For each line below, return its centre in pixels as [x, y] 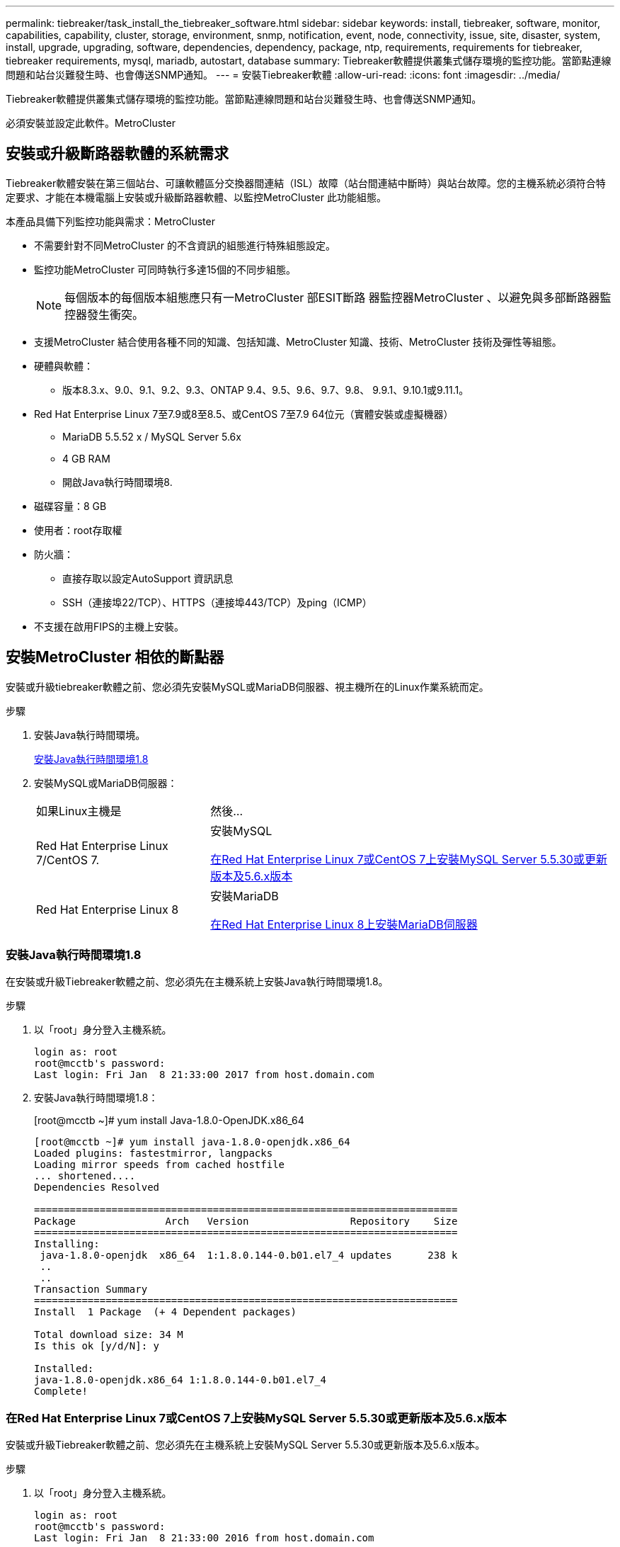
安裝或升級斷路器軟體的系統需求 [117, 154]
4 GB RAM [86, 458]
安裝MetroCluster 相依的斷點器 [115, 657]
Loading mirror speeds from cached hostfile [160, 1165]
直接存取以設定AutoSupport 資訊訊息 [148, 578]
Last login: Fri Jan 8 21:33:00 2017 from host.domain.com [204, 1075]
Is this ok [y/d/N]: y [97, 1346]
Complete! [61, 1392]
